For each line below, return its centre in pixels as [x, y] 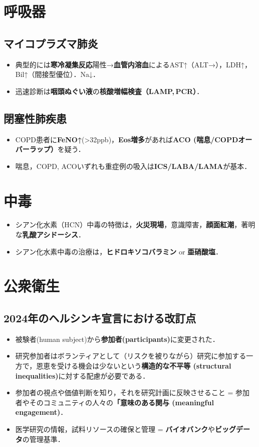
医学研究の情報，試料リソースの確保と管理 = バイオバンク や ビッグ [126, 429]
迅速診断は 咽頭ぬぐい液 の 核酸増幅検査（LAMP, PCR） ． [109, 91]
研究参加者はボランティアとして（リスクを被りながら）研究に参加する [131, 356]
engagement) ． [41, 412]
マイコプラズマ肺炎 [51, 43]
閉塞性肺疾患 [35, 118]
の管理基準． [43, 439]
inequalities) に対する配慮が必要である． [82, 375]
